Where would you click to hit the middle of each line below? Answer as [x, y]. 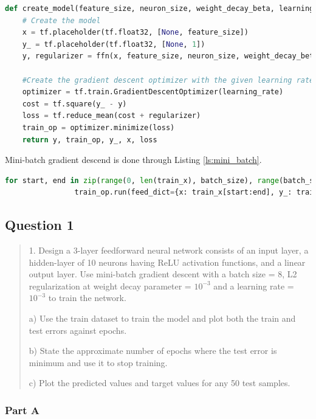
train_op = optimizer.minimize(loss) [98, 127]
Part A [22, 410]
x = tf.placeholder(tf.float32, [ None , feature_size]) [135, 33]
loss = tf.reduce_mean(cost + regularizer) [112, 116]
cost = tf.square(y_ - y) [74, 104]
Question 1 [39, 225]
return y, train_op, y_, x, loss [90, 140]
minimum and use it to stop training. [98, 362]
